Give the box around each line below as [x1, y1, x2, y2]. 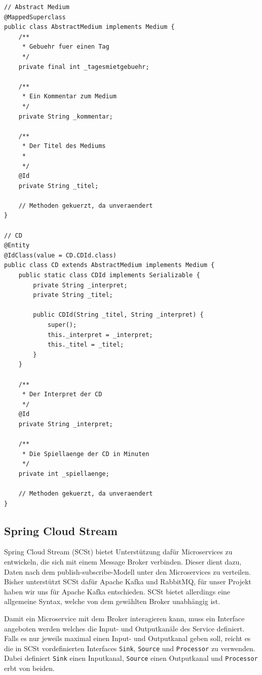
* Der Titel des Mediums [22, 142, 106, 150]
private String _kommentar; [18, 113, 113, 120]
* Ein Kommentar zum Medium [22, 93, 117, 100]
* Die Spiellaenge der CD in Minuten [22, 450, 149, 458]
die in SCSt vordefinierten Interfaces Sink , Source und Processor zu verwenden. [4, 643, 255, 653]
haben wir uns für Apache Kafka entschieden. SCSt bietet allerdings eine [4, 586, 231, 596]
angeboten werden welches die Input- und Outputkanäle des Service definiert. [4, 623, 245, 633]
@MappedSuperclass [4, 13, 66, 21]
